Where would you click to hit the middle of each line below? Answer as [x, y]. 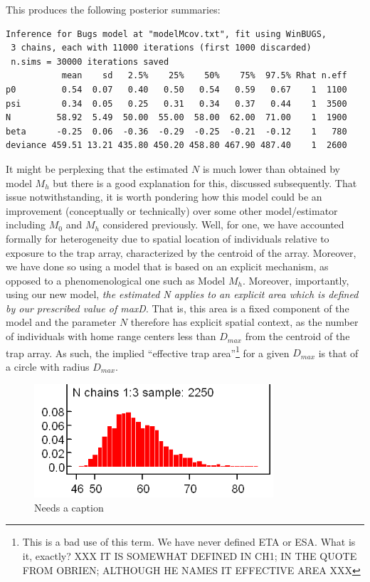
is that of [338, 353]
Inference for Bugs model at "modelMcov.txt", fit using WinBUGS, [166, 34]
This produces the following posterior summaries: [113, 9]
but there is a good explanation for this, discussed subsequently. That [205, 182]
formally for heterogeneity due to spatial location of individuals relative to [168, 238]
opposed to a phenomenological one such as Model [116, 280]
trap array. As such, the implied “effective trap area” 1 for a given [148, 351]
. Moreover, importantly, [296, 280]
